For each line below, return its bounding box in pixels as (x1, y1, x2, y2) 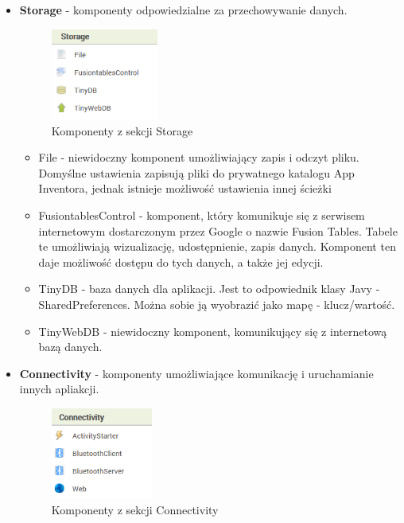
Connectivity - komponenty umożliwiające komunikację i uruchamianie (19, 365, 374, 381)
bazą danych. (38, 338, 103, 355)
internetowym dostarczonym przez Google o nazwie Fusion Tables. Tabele (38, 222, 398, 239)
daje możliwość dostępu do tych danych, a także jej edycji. (38, 253, 324, 270)
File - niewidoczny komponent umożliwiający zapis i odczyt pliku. (38, 149, 359, 166)
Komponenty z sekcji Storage (51, 122, 193, 139)
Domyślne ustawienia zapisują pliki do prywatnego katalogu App (38, 164, 355, 181)
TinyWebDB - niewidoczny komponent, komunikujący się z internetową (38, 322, 387, 339)
